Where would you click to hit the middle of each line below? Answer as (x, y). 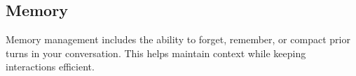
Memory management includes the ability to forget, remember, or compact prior (178, 39)
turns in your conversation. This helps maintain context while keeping (156, 53)
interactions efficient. (50, 67)
